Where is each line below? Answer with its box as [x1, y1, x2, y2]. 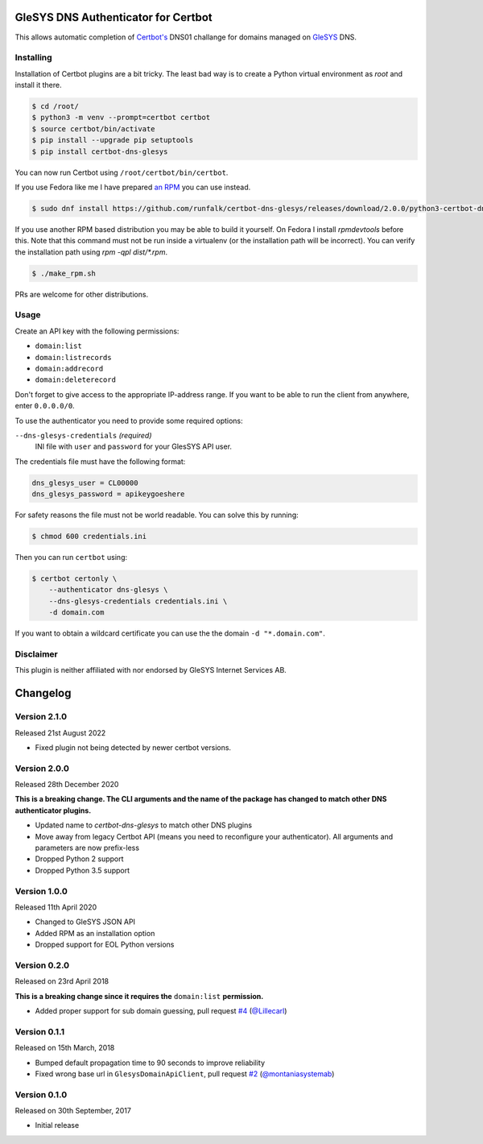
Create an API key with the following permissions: [14, 326, 180, 336]
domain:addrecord [35, 364, 104, 373]
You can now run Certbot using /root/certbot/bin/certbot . [14, 168, 229, 177]
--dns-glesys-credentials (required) [14, 430, 152, 440]
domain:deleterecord [35, 375, 117, 384]
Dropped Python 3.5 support [35, 865, 130, 875]
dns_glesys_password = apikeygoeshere [31, 490, 185, 499]
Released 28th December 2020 [14, 780, 119, 790]
